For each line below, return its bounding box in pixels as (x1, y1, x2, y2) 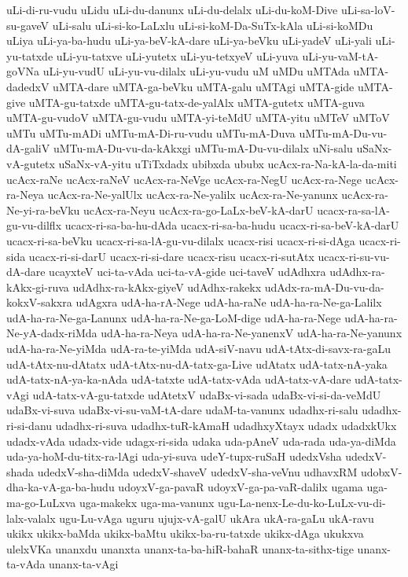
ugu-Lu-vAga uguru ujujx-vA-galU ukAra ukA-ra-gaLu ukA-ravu (59, 509, 374, 526)
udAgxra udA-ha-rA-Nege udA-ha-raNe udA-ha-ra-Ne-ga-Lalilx (75, 294, 382, 311)
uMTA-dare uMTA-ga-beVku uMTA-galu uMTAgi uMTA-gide (53, 78, 355, 94)
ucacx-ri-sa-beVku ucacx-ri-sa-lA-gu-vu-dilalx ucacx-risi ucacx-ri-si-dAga (6, 232, 355, 248)
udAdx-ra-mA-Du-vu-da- (264, 278, 384, 295)
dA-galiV (6, 140, 50, 156)
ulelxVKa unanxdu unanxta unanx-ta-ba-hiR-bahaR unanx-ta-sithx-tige (6, 540, 354, 557)
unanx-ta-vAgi (49, 556, 119, 572)
